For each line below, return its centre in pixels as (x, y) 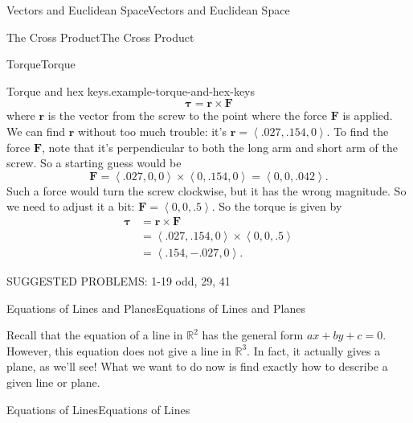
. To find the (358, 131)
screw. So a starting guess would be (94, 163)
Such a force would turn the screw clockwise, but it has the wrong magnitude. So (206, 190)
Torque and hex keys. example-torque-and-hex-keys (131, 90)
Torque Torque (41, 64)
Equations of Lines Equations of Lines (98, 409)
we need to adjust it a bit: (71, 206)
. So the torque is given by (277, 206)
